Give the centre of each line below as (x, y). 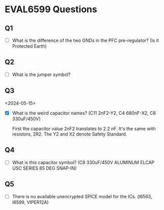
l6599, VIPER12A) (30, 202)
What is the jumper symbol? (41, 74)
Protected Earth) (29, 46)
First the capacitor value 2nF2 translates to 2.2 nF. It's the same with (84, 128)
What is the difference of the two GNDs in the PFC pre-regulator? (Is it (86, 40)
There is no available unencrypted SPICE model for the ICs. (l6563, (82, 196)
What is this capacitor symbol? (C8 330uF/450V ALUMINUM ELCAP (83, 162)
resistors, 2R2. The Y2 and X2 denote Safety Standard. (70, 134)
